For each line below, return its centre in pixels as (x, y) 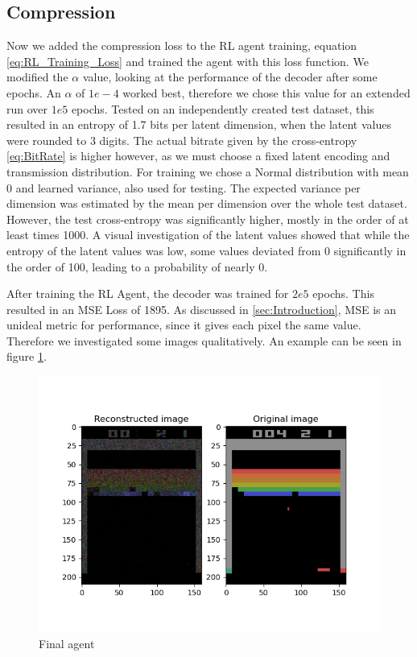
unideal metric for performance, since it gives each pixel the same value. (184, 325)
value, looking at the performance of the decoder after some (230, 77)
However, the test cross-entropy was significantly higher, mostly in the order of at (208, 219)
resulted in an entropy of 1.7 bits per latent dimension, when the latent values (199, 124)
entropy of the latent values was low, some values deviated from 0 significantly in (206, 250)
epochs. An (34, 92)
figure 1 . (27, 356)
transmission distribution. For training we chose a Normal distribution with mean (208, 171)
